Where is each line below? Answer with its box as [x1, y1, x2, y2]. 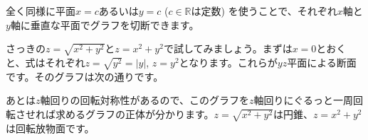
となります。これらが [179, 54, 278, 69]
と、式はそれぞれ [6, 54, 85, 69]
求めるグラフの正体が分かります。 [55, 106, 214, 121]
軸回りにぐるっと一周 [253, 93, 353, 107]
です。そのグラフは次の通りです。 [6, 69, 164, 83]
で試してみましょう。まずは [163, 41, 293, 56]
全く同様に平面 [6, 4, 75, 18]
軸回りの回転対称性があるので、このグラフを [40, 93, 249, 107]
